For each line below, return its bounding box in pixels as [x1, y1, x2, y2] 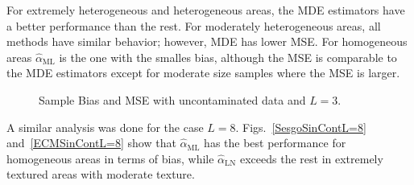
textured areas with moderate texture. [6, 166, 195, 183]
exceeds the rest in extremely [239, 150, 383, 166]
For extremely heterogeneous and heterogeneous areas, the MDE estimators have [6, 2, 405, 18]
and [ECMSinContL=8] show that [6, 134, 176, 151]
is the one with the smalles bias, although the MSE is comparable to [59, 48, 397, 65]
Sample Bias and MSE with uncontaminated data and [39, 91, 306, 108]
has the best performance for [204, 134, 346, 151]
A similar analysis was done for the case [6, 118, 204, 135]
